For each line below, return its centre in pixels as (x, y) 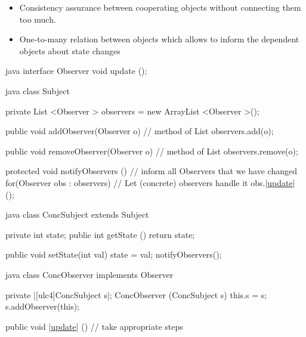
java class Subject (38, 90)
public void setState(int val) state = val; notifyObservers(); (114, 254)
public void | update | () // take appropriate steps (94, 326)
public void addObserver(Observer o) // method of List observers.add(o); (140, 131)
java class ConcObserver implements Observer (89, 274)
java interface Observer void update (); (76, 71)
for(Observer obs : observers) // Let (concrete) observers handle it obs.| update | (150, 182)
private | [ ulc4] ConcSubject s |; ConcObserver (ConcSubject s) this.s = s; (136, 294)
